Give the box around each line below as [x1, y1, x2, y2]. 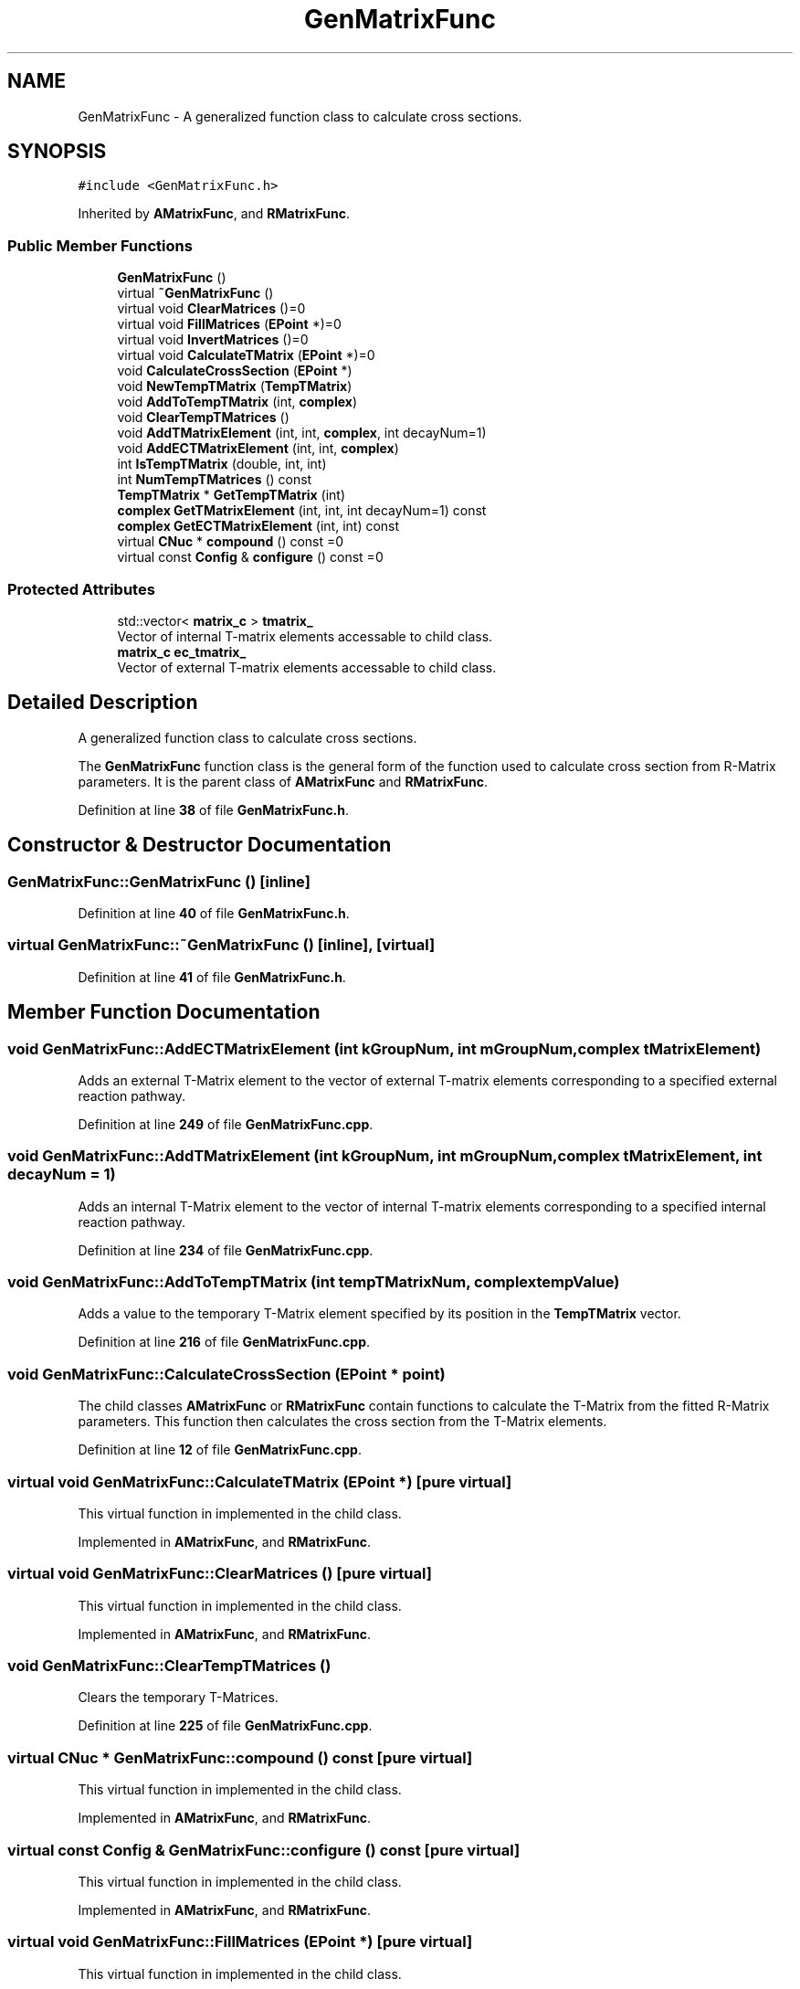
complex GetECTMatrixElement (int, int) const [117, 518, 400, 534]
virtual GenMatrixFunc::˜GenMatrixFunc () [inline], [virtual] [7, 936, 436, 955]
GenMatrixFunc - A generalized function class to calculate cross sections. [78, 108, 522, 124]
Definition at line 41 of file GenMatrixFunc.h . [78, 968, 346, 985]
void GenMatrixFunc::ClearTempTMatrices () [7, 1656, 332, 1676]
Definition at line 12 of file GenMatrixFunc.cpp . [78, 1442, 362, 1458]
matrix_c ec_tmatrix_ [117, 643, 247, 660]
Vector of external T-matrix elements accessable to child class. [117, 659, 497, 675]
